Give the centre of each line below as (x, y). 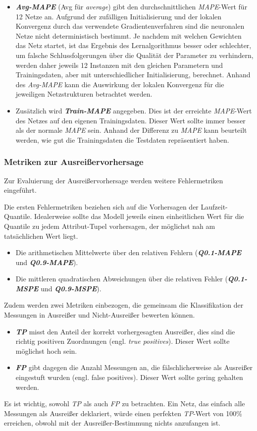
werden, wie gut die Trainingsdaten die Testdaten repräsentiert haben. (122, 139)
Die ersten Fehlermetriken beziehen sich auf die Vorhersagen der (101, 206)
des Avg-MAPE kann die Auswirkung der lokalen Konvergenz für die (120, 84)
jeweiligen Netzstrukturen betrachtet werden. (84, 94)
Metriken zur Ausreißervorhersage (74, 162)
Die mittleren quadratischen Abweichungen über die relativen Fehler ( (122, 279)
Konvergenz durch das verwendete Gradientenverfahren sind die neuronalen (130, 26)
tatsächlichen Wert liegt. (41, 236)
